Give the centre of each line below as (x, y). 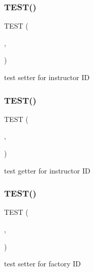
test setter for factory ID (42, 264)
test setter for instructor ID (47, 77)
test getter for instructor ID (47, 170)
